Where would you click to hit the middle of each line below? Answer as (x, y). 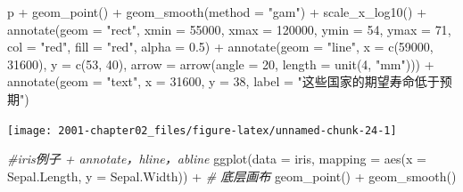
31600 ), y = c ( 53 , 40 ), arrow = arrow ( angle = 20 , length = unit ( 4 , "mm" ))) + (221, 64)
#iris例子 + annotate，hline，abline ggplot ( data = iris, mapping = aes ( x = (217, 159)
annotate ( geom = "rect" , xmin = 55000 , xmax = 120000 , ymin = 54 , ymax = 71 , (229, 29)
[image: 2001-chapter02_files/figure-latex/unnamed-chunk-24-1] (202, 130)
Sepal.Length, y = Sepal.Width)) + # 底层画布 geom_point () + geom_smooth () (232, 176)
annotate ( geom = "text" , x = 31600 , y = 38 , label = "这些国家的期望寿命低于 (223, 81)
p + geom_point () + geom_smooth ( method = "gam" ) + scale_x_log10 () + (217, 12)
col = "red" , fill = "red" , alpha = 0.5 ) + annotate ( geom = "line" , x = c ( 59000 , (220, 47)
